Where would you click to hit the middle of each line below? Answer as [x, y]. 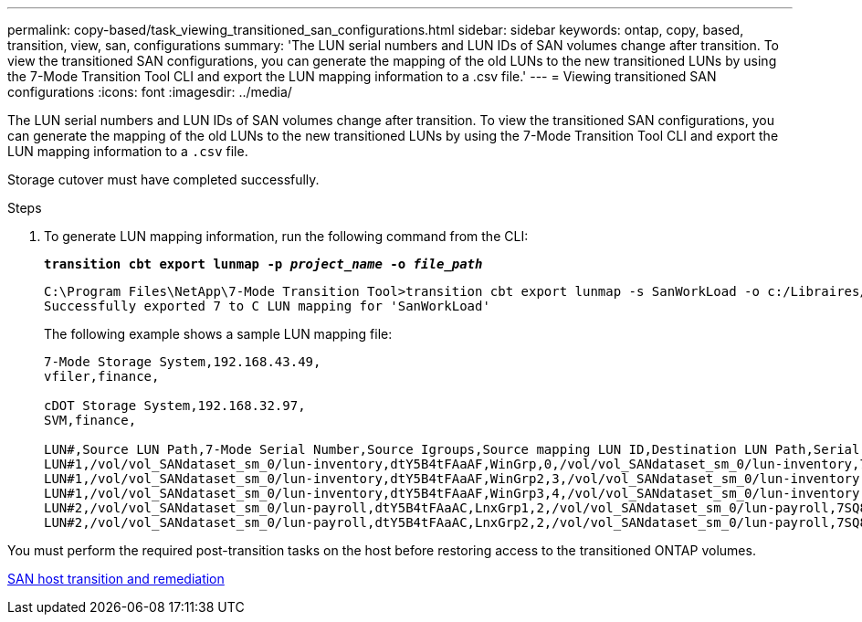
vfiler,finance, [102, 376]
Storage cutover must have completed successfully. [163, 179]
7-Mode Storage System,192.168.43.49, [183, 362]
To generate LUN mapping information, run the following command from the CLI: [286, 236]
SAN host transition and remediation [116, 579]
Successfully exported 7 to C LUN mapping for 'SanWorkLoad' [267, 306]
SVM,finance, [90, 420]
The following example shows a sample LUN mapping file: [218, 334]
